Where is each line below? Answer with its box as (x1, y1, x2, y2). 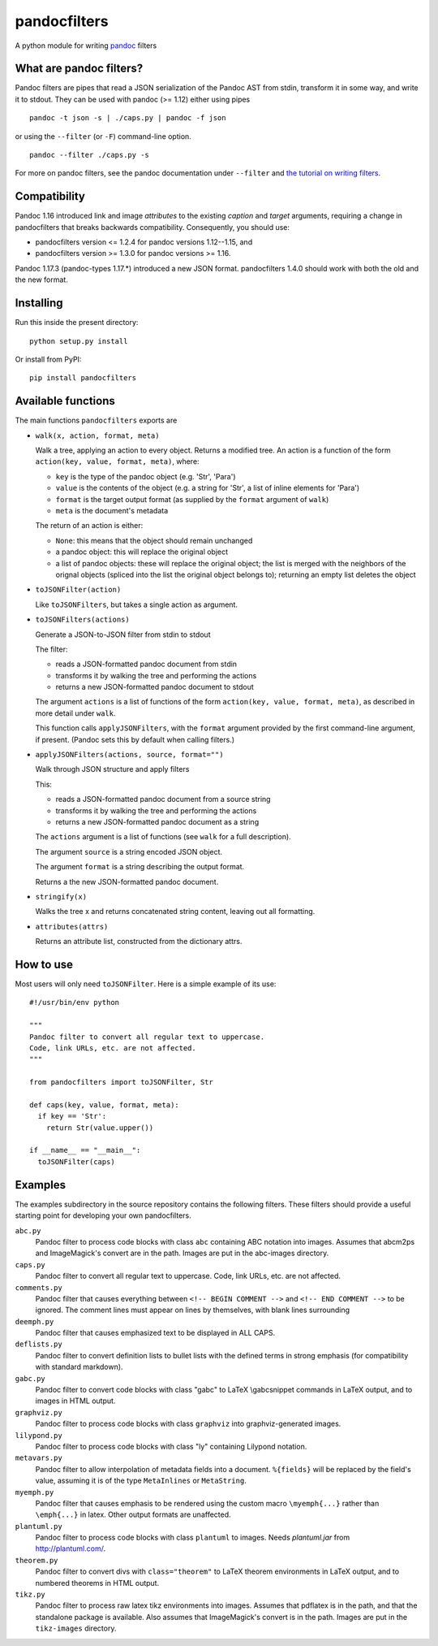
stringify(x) (35, 892, 88, 901)
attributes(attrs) (35, 922, 109, 931)
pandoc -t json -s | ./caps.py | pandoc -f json (29, 114, 226, 123)
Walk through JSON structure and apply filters (35, 765, 190, 774)
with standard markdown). (35, 1362, 123, 1372)
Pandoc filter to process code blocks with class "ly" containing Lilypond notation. (35, 1441, 307, 1451)
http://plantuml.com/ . (35, 1544, 105, 1553)
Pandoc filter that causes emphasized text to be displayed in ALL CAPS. (35, 1328, 276, 1338)
